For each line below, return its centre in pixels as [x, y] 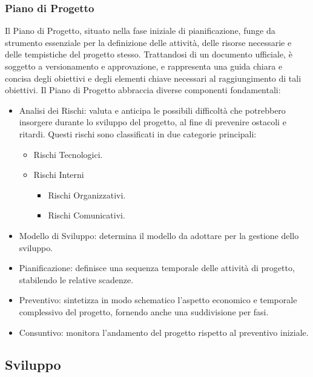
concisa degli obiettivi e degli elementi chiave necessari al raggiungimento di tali [153, 78]
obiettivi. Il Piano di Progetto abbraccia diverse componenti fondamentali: [143, 90]
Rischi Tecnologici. [68, 154]
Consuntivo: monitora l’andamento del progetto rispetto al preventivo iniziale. [164, 332]
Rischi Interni [59, 175]
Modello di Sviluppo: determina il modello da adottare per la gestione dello [159, 235]
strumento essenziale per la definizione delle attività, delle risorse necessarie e [148, 42]
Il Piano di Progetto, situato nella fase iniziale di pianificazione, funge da [140, 31]
